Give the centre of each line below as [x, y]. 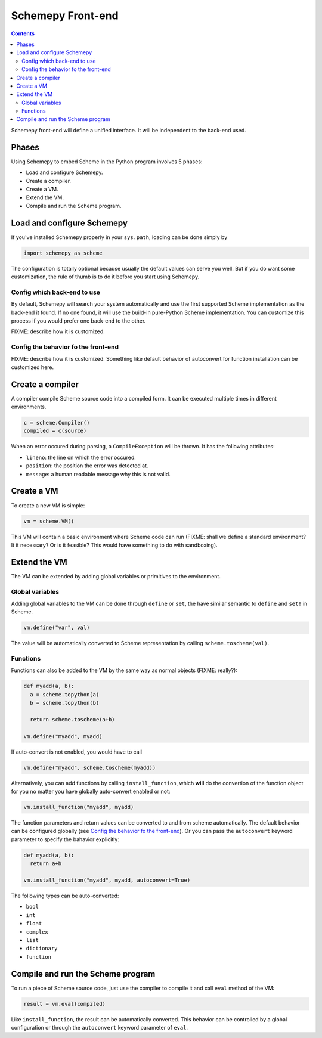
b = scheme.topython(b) [65, 703]
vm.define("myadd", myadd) [63, 736]
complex [37, 932]
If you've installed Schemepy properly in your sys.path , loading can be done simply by [119, 237]
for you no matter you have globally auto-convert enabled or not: [91, 791]
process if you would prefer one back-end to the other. [78, 320]
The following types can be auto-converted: [65, 896]
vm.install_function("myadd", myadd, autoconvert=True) [107, 880]
